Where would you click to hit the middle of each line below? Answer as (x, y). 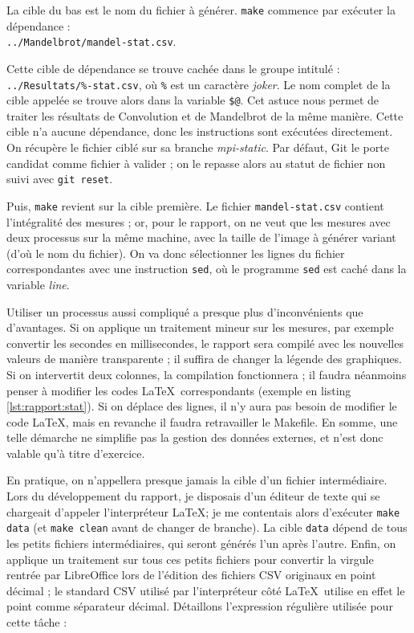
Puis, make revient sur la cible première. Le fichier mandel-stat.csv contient (195, 205)
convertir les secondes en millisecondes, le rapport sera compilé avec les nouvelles (205, 343)
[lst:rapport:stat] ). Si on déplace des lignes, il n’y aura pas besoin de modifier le (202, 406)
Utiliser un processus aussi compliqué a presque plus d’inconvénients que (185, 311)
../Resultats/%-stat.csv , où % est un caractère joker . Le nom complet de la (199, 84)
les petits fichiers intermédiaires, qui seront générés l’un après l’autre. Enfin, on (201, 543)
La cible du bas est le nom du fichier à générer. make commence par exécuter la (201, 10)
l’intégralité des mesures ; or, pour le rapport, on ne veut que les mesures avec (199, 221)
